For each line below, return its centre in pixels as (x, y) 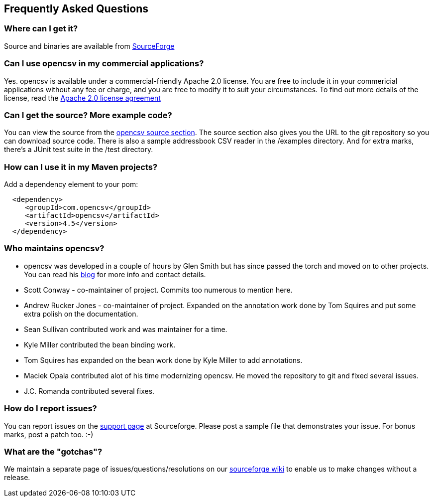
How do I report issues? (51, 409)
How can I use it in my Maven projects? (81, 167)
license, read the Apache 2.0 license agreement (82, 98)
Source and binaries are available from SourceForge (89, 46)
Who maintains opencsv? (54, 249)
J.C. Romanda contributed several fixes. (89, 391)
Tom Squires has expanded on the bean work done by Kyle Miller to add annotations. (163, 360)
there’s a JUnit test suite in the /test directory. (79, 150)
